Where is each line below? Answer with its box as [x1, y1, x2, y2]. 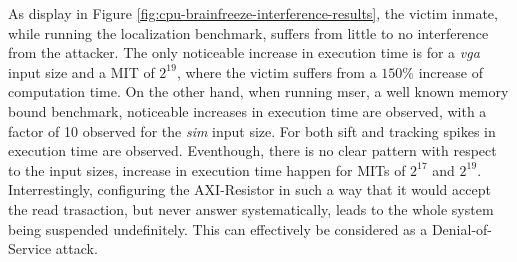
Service [8, 238, 52, 259]
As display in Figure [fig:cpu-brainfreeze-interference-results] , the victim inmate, [8, 3, 498, 23]
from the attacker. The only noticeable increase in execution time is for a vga [8, 42, 480, 63]
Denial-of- [431, 218, 493, 239]
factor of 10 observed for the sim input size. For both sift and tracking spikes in [8, 120, 496, 141]
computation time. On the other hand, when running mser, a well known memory [8, 81, 509, 102]
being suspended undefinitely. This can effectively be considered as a [8, 218, 428, 239]
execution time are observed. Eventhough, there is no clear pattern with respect [8, 140, 497, 161]
